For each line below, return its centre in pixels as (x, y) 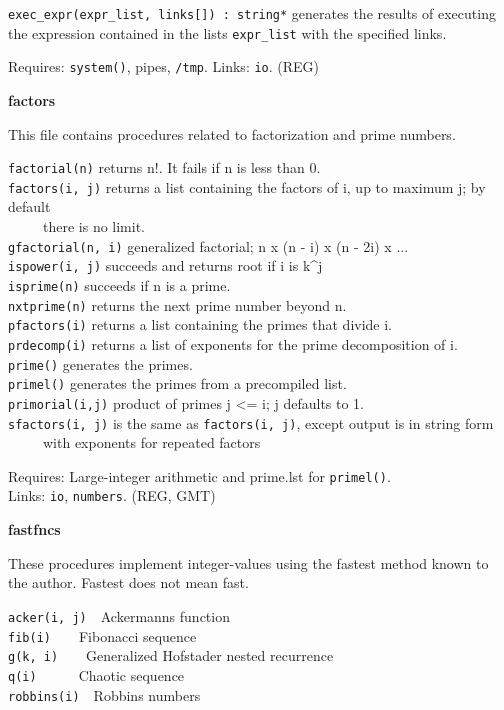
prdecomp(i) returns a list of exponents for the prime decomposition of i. (233, 343)
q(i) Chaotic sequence (96, 674)
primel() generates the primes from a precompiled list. (177, 383)
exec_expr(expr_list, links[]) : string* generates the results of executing (252, 13)
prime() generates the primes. (100, 363)
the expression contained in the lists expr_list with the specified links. (227, 32)
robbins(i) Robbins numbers (104, 694)
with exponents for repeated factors (151, 442)
